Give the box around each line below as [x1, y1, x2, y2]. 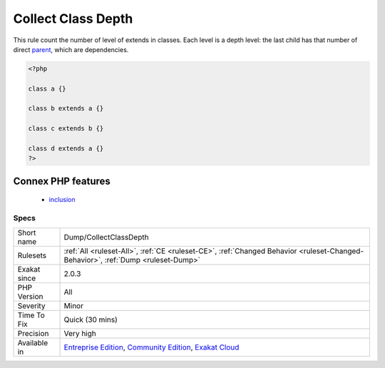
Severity [17, 300, 46, 310]
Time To [17, 310, 46, 320]
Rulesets [17, 250, 46, 260]
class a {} [28, 84, 66, 93]
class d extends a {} [28, 145, 104, 153]
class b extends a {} [28, 104, 104, 113]
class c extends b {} [28, 125, 104, 133]
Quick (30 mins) [63, 315, 118, 324]
